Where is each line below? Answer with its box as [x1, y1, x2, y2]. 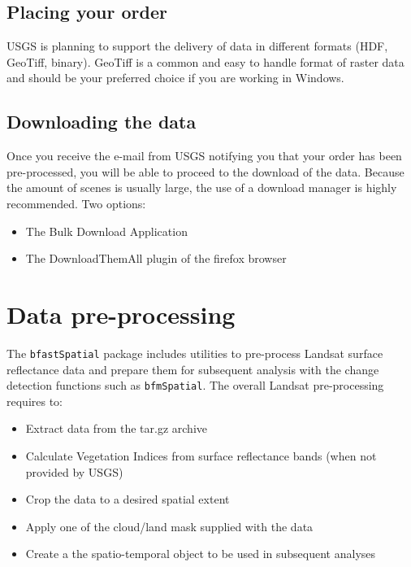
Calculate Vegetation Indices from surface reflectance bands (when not [25, 447, 377, 464]
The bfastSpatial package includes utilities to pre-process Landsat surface [6, 344, 383, 361]
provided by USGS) [25, 463, 123, 480]
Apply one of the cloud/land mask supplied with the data [25, 517, 314, 534]
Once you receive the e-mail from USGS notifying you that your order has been [6, 147, 402, 164]
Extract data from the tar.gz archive [25, 420, 207, 437]
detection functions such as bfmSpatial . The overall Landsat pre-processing [6, 377, 384, 394]
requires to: [6, 392, 63, 409]
